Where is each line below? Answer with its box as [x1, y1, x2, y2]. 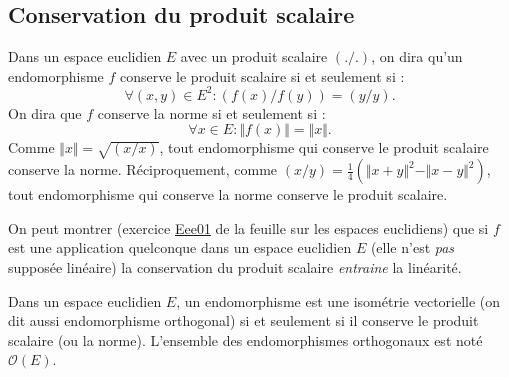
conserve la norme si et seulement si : [97, 102, 326, 123]
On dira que [8, 102, 82, 123]
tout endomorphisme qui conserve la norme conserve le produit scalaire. [8, 184, 448, 205]
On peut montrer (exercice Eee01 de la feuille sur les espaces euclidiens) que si [8, 217, 489, 238]
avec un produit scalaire [180, 46, 328, 67]
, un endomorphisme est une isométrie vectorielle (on [176, 290, 501, 311]
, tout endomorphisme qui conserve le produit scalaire [159, 137, 489, 158]
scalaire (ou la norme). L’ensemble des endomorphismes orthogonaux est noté [8, 329, 483, 350]
